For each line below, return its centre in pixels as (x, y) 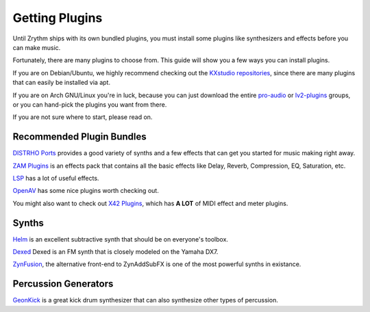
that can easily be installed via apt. (62, 83)
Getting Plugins (58, 18)
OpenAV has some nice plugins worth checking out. (86, 191)
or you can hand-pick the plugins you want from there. (90, 104)
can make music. (37, 47)
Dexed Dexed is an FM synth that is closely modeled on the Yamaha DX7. (115, 252)
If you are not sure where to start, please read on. (83, 117)
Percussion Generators (63, 284)
